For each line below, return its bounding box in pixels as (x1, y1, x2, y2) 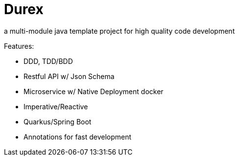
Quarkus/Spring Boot (24, 117, 92, 126)
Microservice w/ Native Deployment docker (24, 87, 164, 96)
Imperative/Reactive (24, 102, 88, 111)
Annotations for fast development (24, 132, 132, 141)
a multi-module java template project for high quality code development (4, 26, 235, 35)
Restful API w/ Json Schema (24, 72, 115, 80)
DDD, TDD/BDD (24, 57, 73, 65)
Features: (4, 41, 34, 50)
